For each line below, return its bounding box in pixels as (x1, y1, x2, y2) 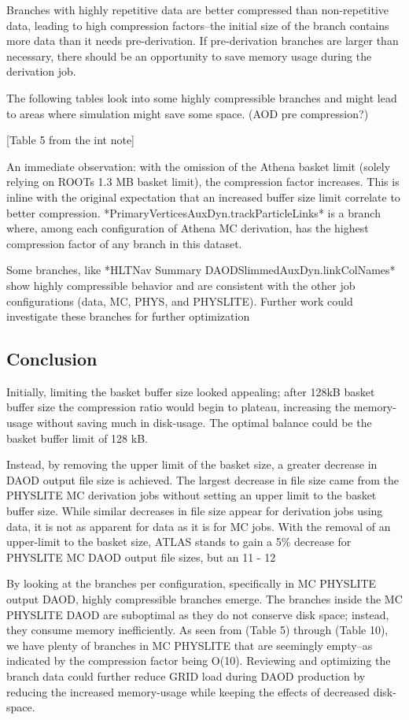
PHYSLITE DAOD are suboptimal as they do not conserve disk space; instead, (6, 606, 389, 622)
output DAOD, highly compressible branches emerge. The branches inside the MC (6, 591, 403, 607)
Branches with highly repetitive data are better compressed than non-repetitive (6, 2, 389, 17)
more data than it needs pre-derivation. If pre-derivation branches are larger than (6, 32, 399, 49)
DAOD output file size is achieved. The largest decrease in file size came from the (6, 471, 399, 488)
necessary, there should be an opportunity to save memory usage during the (6, 47, 372, 64)
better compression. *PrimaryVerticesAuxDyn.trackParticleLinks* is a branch (6, 204, 381, 221)
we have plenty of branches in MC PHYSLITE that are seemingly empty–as (6, 636, 373, 653)
